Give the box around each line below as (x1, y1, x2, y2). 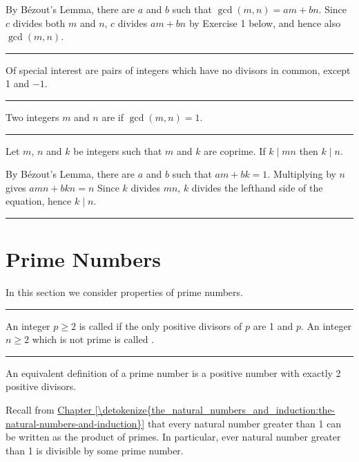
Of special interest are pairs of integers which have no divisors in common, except (6, 62, 351, 77)
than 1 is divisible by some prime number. (6, 443, 184, 457)
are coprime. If (204, 143, 266, 158)
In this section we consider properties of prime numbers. (6, 285, 243, 299)
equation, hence (6, 194, 72, 208)
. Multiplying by (267, 167, 336, 181)
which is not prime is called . (32, 332, 155, 346)
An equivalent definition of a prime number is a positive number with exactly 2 (6, 365, 341, 380)
